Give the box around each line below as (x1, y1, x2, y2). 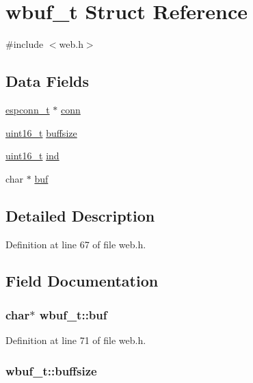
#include (5, 37, 44, 51)
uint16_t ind (5, 148, 59, 163)
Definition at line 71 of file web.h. (5, 333, 146, 347)
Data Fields (5, 70, 90, 92)
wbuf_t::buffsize (5, 362, 97, 379)
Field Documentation (5, 270, 159, 291)
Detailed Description (5, 204, 155, 226)
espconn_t (5, 102, 50, 116)
